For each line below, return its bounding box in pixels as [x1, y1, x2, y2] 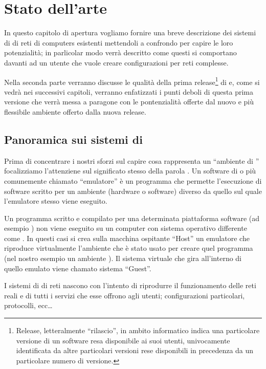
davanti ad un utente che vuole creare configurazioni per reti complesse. [4, 57, 229, 68]
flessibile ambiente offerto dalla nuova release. [4, 106, 146, 117]
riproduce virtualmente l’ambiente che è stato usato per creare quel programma [4, 243, 253, 253]
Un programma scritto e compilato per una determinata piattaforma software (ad [4, 212, 259, 223]
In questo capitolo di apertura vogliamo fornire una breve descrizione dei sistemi [4, 27, 256, 38]
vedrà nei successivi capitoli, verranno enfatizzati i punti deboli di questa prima [4, 86, 253, 97]
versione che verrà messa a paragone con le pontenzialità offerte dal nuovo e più [4, 96, 254, 107]
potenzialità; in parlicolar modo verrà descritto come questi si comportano [4, 47, 237, 58]
